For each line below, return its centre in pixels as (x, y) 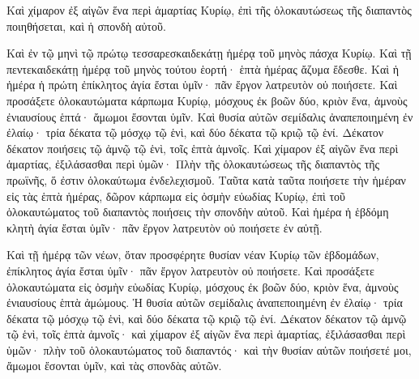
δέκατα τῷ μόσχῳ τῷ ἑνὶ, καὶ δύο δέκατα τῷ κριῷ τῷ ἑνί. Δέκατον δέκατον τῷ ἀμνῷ (207, 318)
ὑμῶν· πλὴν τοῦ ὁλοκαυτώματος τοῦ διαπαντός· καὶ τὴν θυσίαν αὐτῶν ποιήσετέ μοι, (209, 349)
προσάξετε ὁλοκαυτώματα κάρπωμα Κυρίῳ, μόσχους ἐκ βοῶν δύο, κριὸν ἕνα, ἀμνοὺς (207, 100)
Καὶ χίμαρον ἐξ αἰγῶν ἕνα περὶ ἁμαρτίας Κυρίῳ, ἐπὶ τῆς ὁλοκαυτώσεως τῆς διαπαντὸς (209, 10)
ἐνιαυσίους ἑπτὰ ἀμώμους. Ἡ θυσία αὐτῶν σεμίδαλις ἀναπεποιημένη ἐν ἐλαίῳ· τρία (205, 302)
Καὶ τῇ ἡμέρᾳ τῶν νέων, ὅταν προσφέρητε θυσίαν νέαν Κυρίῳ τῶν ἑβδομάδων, (193, 255)
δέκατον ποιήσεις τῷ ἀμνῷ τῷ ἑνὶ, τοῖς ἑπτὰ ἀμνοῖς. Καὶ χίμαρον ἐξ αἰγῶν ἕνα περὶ (203, 148)
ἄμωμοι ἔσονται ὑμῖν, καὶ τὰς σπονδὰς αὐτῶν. (114, 366)
